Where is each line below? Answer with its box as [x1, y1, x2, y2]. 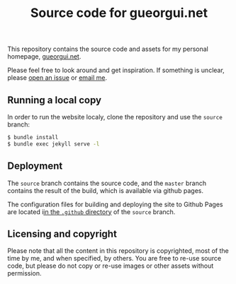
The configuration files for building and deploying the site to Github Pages [7, 200, 223, 208]
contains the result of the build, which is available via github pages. [7, 186, 204, 195]
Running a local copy [7, 94, 101, 106]
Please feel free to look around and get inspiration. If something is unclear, [7, 66, 225, 75]
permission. [7, 269, 42, 278]
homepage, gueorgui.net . [7, 52, 82, 61]
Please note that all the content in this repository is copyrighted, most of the [7, 247, 229, 255]
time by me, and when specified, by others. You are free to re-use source [7, 254, 222, 263]
